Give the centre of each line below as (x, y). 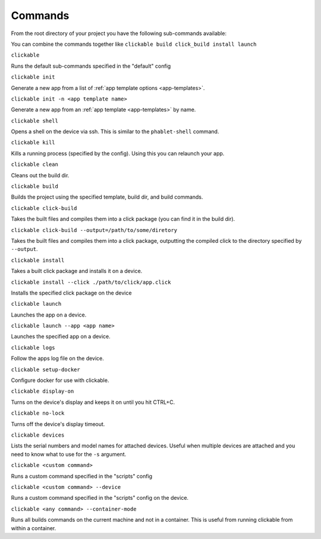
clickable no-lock (38, 413)
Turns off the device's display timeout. (58, 424)
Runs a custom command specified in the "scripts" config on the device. (100, 498)
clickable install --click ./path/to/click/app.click (91, 282)
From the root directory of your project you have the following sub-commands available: (119, 33)
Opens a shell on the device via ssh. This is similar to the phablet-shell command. (115, 131)
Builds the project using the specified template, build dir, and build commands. (107, 197)
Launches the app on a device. (49, 315)
